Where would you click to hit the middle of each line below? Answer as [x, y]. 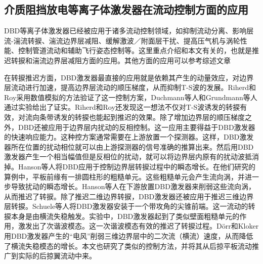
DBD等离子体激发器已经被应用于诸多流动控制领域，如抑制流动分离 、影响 [125, 31]
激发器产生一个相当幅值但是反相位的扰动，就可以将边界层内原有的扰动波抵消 [131, 157]
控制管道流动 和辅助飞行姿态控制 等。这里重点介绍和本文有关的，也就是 [135, 50]
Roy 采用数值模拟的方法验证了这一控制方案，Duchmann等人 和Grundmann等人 [131, 97]
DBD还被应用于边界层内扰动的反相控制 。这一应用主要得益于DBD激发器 [137, 127]
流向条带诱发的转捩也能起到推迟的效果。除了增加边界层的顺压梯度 [135, 117]
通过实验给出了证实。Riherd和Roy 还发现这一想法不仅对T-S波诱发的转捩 [122, 107]
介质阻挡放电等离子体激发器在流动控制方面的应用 [126, 9]
